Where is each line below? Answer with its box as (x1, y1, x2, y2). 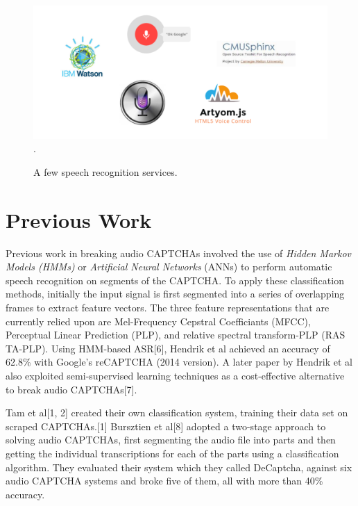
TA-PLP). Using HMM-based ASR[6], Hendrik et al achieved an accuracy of (6, 341, 330, 355)
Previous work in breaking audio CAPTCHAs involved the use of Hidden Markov (6, 245, 352, 260)
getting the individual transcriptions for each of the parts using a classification (6, 446, 339, 460)
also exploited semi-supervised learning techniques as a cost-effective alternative (6, 368, 345, 382)
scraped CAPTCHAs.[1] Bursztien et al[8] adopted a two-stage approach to (6, 418, 326, 433)
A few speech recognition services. (33, 164, 178, 179)
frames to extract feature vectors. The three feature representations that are (6, 300, 330, 314)
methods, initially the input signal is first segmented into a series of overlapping (6, 286, 345, 301)
